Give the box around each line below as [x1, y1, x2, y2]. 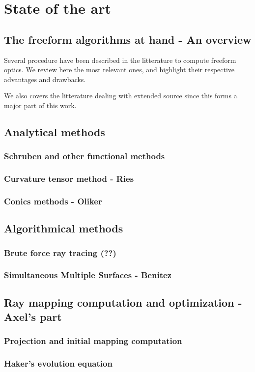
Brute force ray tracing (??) [4, 246, 116, 258]
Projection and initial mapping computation [4, 335, 182, 347]
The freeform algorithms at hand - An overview [4, 31, 252, 47]
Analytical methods [4, 124, 105, 139]
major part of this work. [4, 100, 77, 110]
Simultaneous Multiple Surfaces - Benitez [4, 269, 171, 281]
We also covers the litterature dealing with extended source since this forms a [4, 90, 237, 101]
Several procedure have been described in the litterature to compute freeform [4, 55, 236, 65]
